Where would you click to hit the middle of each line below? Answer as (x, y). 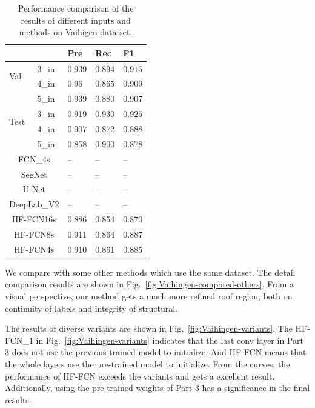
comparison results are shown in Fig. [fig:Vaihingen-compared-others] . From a (150, 284)
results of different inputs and (76, 20)
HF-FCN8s (34, 234)
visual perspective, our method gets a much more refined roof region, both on (149, 296)
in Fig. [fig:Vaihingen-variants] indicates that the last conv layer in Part (170, 340)
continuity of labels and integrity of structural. (91, 308)
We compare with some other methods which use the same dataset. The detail (150, 272)
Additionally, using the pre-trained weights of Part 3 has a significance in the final (157, 388)
